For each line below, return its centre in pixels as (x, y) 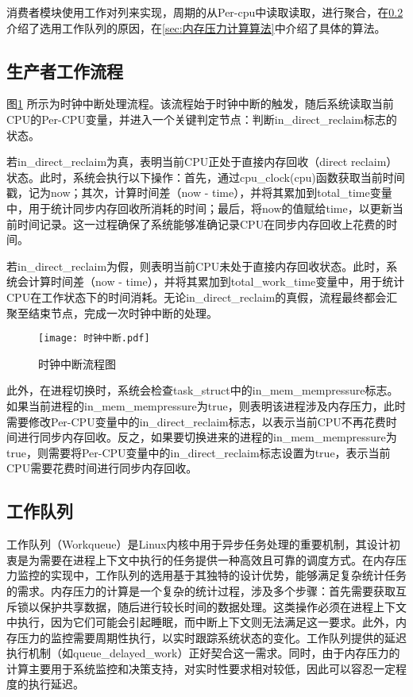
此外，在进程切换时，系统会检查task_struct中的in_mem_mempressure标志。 (203, 390)
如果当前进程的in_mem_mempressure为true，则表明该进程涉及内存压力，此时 (206, 405)
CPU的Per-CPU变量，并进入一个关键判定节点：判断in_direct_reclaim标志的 (202, 119)
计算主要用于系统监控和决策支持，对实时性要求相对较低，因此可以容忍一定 (201, 668)
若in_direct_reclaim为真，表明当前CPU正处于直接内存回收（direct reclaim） (202, 162)
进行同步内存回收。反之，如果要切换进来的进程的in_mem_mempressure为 (207, 437)
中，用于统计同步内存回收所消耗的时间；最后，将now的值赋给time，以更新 (199, 208)
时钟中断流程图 (77, 363)
